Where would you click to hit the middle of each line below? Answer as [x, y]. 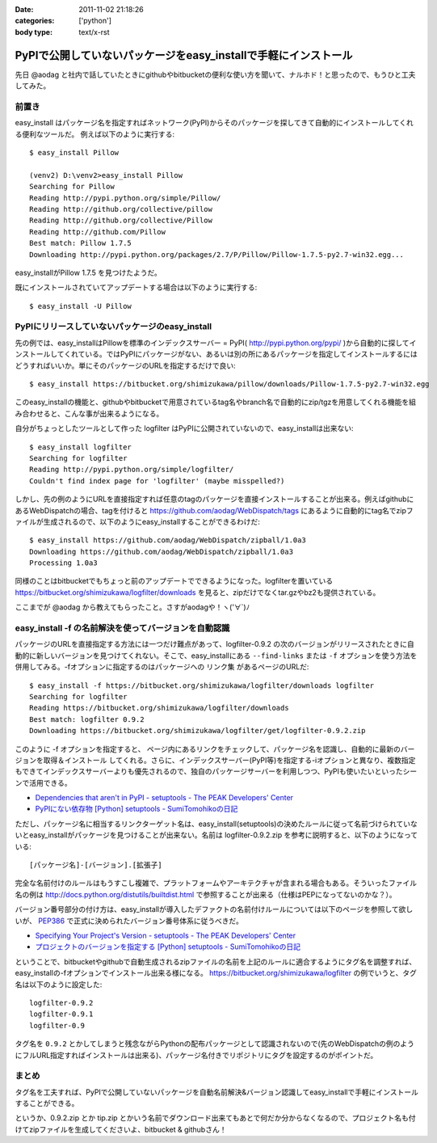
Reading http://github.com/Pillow [97, 232]
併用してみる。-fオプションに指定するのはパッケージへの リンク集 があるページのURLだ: [162, 667]
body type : [34, 32]
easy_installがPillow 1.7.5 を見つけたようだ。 [88, 272]
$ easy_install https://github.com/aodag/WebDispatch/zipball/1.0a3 [168, 540]
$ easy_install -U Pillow [81, 306]
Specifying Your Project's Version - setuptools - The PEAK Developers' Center [166, 935]
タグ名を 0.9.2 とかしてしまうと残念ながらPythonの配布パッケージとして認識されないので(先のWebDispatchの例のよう [215, 1044]
